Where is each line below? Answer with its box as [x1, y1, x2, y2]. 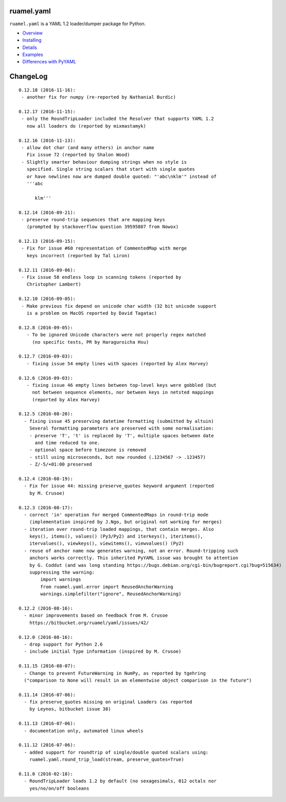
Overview [22, 30, 43, 36]
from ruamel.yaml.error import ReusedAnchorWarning [40, 584, 173, 590]
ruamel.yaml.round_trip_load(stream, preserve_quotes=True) [29, 757, 185, 762]
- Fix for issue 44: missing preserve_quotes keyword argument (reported [24, 483, 214, 489]
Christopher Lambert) [26, 281, 81, 288]
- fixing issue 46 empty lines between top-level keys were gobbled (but [26, 382, 217, 388]
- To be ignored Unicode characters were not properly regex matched [26, 332, 206, 338]
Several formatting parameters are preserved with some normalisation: [29, 425, 214, 432]
